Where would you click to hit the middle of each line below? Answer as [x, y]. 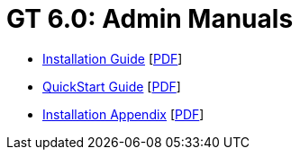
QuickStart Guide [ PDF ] [112, 86]
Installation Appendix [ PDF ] [123, 114]
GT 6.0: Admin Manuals [150, 19]
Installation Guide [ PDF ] [113, 58]
